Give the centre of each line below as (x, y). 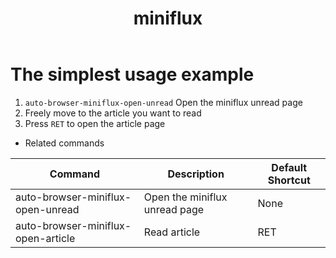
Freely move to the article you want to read (113, 113)
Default (289, 167)
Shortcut (289, 180)
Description (196, 174)
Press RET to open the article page (95, 123)
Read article (172, 232)
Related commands (64, 143)
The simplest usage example (132, 74)
